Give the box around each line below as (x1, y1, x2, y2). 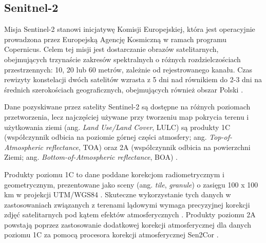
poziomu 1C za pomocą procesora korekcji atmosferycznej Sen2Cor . (4, 229, 219, 240)
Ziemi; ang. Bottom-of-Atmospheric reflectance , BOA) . (4, 152, 178, 162)
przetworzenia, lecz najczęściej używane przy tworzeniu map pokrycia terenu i (4, 111, 249, 122)
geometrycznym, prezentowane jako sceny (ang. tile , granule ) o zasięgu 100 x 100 (4, 179, 258, 190)
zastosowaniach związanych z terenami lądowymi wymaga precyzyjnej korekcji (4, 199, 250, 210)
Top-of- (209, 132, 233, 142)
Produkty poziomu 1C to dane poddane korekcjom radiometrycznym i (4, 169, 224, 179)
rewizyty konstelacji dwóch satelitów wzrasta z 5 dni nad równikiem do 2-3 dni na (4, 74, 262, 85)
